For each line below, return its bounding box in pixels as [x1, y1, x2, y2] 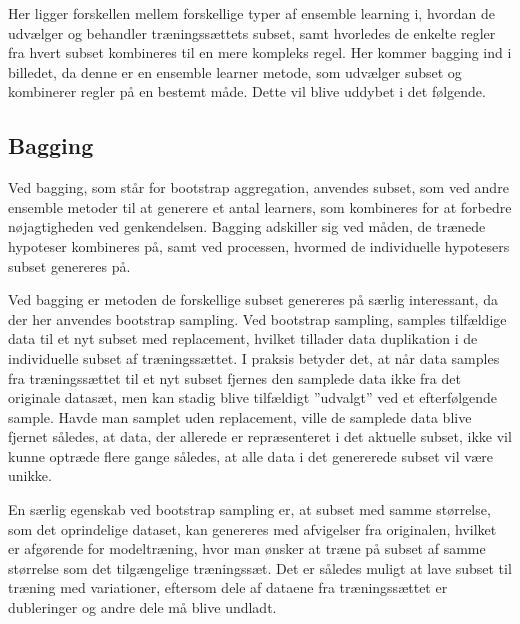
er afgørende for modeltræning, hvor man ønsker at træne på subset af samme [8, 538, 486, 559]
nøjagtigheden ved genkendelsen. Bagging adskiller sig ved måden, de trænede [8, 216, 486, 237]
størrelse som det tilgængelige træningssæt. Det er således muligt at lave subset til [8, 557, 512, 578]
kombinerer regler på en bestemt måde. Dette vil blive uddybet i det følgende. [8, 81, 486, 102]
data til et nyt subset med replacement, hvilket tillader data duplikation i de [8, 328, 478, 349]
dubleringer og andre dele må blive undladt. [8, 597, 277, 618]
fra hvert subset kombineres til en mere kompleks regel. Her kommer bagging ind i [8, 42, 512, 63]
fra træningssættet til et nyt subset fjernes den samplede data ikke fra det [8, 367, 461, 388]
